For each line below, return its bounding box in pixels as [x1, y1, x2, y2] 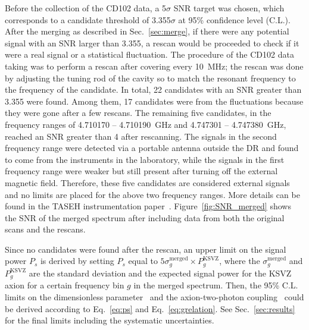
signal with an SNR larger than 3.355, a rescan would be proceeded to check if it [5, 36, 299, 49]
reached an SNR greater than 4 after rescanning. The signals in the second [5, 130, 277, 142]
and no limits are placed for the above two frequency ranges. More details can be [5, 188, 300, 200]
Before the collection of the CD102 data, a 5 [5, 2, 167, 14]
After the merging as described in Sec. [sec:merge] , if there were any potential [5, 25, 289, 37]
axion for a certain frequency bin [5, 279, 124, 291]
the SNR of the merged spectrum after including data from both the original [5, 211, 285, 224]
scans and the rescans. [5, 223, 86, 235]
